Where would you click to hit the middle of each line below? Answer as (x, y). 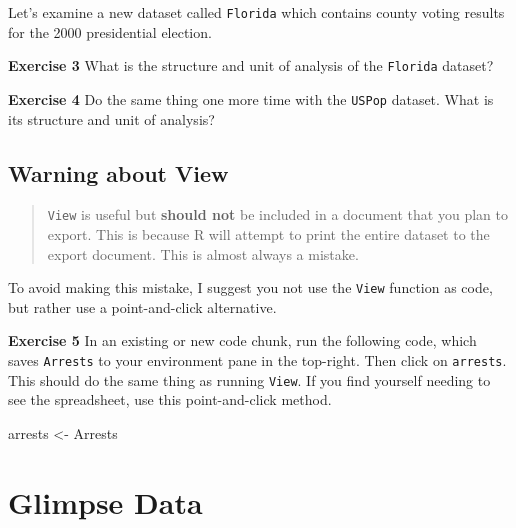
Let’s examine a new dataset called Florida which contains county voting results (256, 12)
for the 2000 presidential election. (110, 31)
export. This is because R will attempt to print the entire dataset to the (268, 234)
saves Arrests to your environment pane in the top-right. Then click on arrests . (257, 360)
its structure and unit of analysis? (111, 118)
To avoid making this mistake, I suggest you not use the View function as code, (250, 287)
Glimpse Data (105, 501)
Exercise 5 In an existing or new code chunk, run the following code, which (242, 340)
